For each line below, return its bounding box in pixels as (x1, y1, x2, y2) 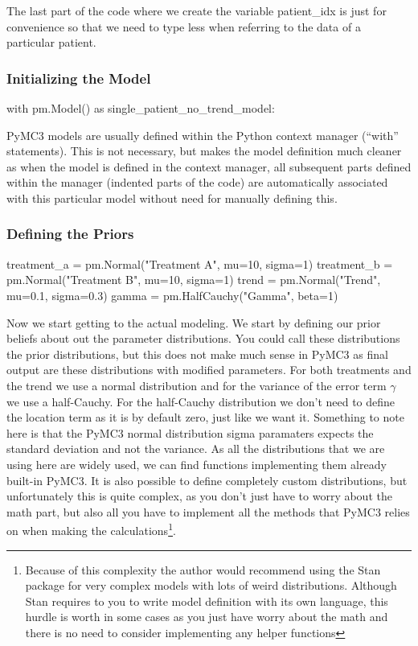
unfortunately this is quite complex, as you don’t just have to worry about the (6, 488, 392, 504)
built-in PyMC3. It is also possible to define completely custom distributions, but (6, 471, 408, 488)
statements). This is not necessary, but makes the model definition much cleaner (6, 142, 402, 159)
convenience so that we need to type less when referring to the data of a (6, 18, 361, 35)
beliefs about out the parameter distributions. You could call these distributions (6, 330, 400, 347)
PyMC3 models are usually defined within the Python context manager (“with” (6, 126, 399, 143)
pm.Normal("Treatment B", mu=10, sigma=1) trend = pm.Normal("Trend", (6, 271, 381, 288)
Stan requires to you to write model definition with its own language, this (25, 592, 388, 609)
